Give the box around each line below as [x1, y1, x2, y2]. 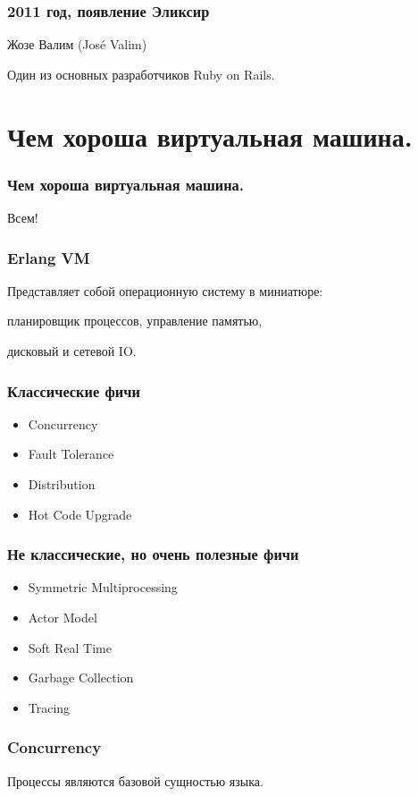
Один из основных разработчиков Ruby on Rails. [7, 64, 275, 83]
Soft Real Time [28, 638, 112, 656]
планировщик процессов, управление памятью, [7, 311, 263, 330]
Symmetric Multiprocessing [28, 578, 178, 597]
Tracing [28, 698, 71, 716]
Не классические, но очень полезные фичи [7, 543, 299, 565]
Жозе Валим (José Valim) [7, 35, 147, 54]
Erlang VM [7, 246, 90, 268]
